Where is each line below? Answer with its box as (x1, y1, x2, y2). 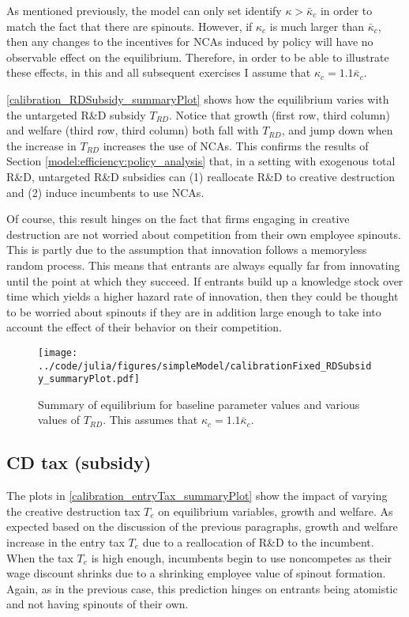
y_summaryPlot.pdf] (38, 373, 140, 385)
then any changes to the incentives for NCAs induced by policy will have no (6, 33, 373, 50)
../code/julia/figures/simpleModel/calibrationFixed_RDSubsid (38, 360, 372, 372)
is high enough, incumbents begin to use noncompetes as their (91, 549, 392, 566)
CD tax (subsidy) (6, 450, 152, 475)
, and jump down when (281, 122, 393, 138)
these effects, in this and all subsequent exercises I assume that (6, 64, 311, 81)
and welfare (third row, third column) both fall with (6, 122, 259, 138)
